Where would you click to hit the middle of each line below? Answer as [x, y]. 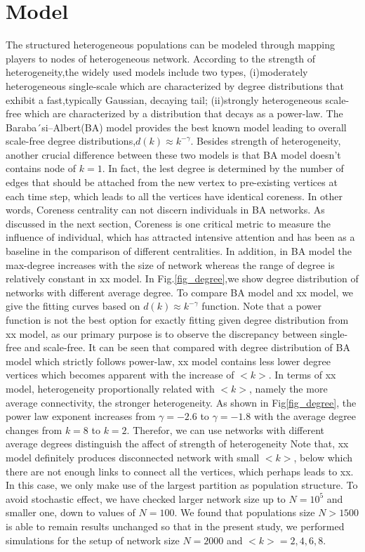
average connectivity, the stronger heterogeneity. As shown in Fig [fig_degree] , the [181, 402]
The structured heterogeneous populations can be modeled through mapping [171, 45]
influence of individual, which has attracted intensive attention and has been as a [180, 237]
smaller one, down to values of [71, 512]
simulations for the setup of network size [93, 540]
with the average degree [305, 416]
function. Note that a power [262, 306]
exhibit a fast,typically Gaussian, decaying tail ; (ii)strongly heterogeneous [164, 99]
